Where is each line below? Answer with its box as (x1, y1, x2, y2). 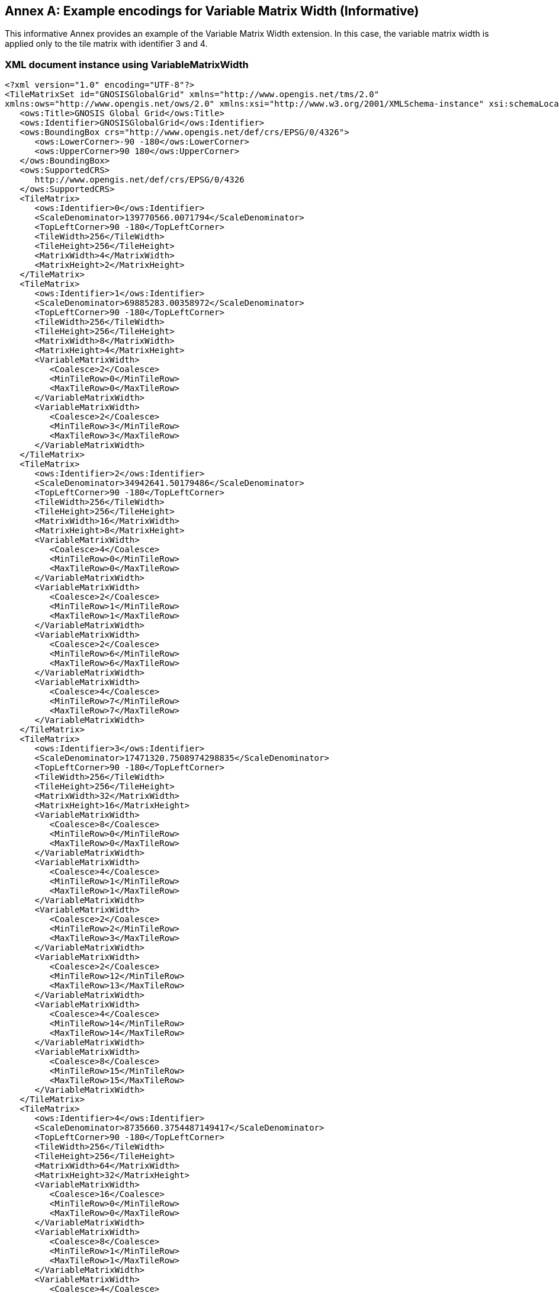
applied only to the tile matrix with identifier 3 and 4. (5, 39, 208, 49)
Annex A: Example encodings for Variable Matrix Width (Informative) (5, 4, 419, 18)
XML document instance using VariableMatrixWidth (5, 58, 249, 71)
